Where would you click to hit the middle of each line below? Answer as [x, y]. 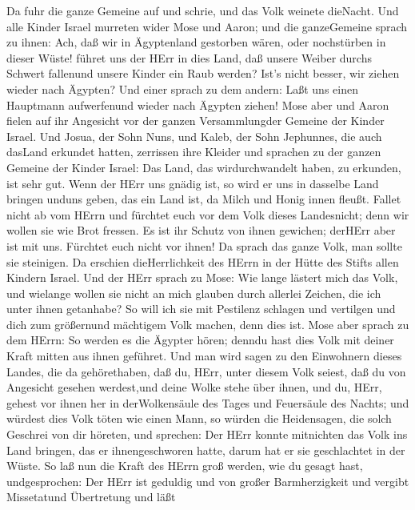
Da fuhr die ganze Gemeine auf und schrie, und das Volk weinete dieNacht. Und [203, 10]
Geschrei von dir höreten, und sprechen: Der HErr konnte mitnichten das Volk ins [207, 434]
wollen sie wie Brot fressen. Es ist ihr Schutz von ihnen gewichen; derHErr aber [201, 230]
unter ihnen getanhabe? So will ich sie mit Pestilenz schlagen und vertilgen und [201, 309]
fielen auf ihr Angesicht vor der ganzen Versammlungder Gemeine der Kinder [196, 120]
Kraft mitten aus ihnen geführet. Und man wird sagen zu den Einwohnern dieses [204, 356]
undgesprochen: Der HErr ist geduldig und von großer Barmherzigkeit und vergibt [208, 481]
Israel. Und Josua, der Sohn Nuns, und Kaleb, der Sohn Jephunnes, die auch [194, 136]
